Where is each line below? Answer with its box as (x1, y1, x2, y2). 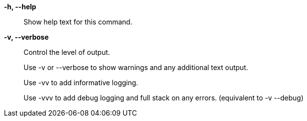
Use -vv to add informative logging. (24, 78, 139, 87)
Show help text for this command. (24, 18, 133, 26)
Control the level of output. (24, 48, 110, 56)
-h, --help (4, 2, 36, 11)
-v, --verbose (4, 33, 49, 41)
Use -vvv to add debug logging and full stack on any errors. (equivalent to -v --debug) (24, 94, 304, 102)
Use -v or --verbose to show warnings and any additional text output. (24, 63, 249, 72)
